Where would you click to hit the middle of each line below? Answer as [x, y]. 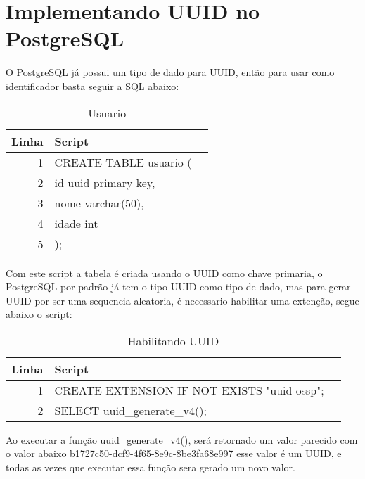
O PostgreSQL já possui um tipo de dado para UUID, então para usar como [170, 72]
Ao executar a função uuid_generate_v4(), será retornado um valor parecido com [182, 439]
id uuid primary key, [105, 182]
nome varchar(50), [99, 203]
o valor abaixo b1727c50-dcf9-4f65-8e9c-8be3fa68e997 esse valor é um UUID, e [174, 453]
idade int [76, 223]
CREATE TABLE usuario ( [123, 162]
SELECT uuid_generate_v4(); [130, 410]
